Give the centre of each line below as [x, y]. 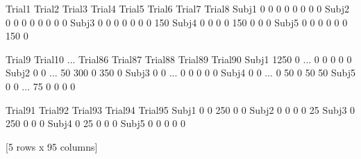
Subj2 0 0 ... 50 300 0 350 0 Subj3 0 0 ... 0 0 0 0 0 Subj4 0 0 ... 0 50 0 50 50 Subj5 [181, 73]
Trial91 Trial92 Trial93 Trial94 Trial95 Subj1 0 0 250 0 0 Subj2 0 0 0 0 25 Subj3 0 [180, 109]
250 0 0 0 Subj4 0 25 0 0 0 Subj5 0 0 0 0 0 [95, 123]
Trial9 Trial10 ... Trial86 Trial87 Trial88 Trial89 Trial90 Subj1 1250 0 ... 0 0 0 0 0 [179, 59]
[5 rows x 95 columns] [52, 146]
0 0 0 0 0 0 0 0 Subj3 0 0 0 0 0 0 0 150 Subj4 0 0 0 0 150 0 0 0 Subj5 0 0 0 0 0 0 [177, 22]
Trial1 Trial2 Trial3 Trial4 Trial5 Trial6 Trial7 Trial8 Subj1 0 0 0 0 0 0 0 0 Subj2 [178, 8]
